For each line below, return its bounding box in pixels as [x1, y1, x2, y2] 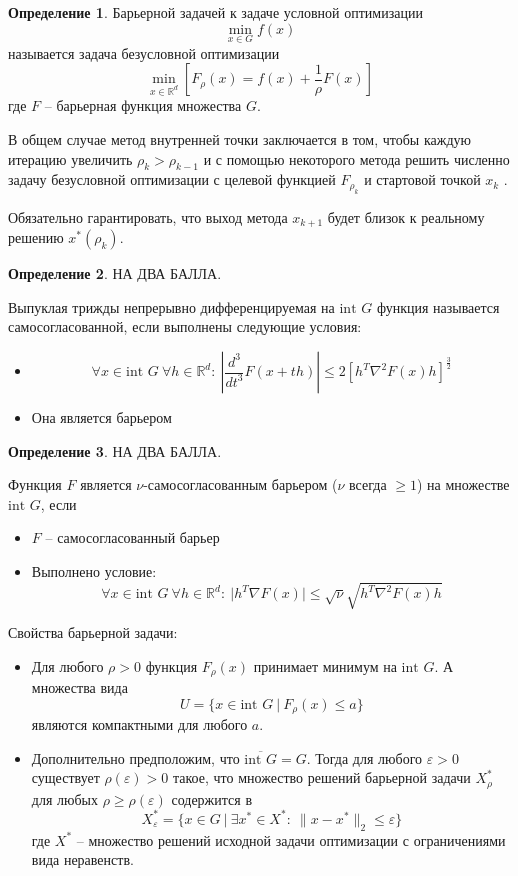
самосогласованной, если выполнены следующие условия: [8, 316, 362, 337]
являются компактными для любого [31, 714, 248, 735]
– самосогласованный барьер [45, 527, 220, 548]
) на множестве [416, 474, 510, 495]
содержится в [171, 788, 253, 809]
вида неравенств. [31, 849, 134, 870]
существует [31, 767, 100, 788]
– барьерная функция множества [44, 95, 242, 116]
